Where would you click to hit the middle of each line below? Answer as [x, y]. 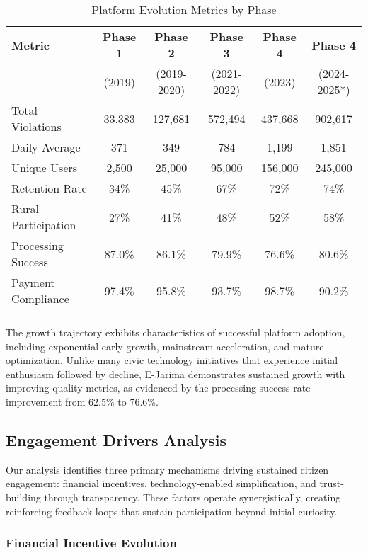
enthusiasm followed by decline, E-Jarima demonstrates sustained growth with [176, 374]
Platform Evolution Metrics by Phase [184, 10]
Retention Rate [49, 188]
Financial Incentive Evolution [91, 543]
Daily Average [46, 147]
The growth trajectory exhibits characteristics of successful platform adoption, [176, 332]
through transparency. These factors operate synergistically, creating [192, 497]
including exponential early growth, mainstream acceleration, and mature [165, 346]
